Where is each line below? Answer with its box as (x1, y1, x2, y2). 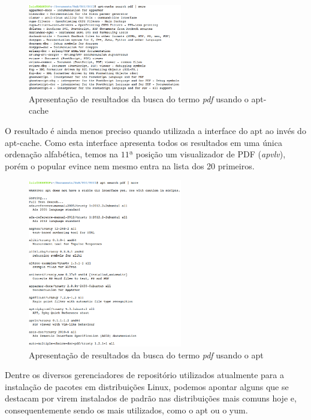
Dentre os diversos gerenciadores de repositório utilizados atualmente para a (5, 369, 285, 381)
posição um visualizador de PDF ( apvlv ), (135, 148, 286, 160)
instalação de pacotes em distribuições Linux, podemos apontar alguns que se (5, 380, 289, 392)
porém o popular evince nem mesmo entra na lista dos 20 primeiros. (5, 159, 255, 172)
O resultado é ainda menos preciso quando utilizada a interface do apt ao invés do (5, 124, 306, 136)
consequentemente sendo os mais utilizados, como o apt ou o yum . (5, 404, 248, 416)
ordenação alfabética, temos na (5, 148, 119, 160)
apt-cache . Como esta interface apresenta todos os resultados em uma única (5, 136, 282, 148)
